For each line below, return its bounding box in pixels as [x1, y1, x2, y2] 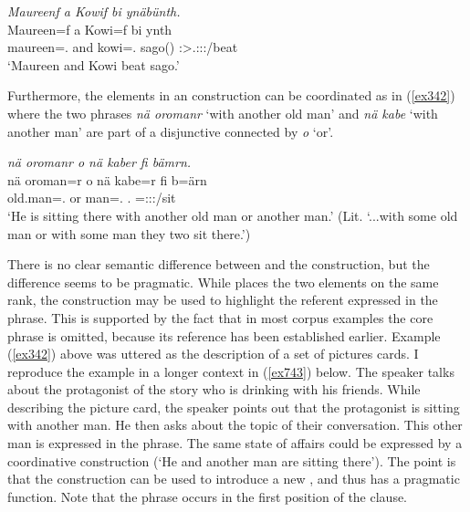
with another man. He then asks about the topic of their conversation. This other [7, 415, 463, 434]
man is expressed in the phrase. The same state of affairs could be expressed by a [7, 434, 463, 453]
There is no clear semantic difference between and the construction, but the [7, 255, 430, 274]
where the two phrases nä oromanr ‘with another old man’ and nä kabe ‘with [7, 103, 438, 122]
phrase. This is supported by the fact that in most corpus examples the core [7, 308, 433, 327]
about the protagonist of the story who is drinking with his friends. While [7, 380, 421, 399]
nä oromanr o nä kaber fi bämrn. [7, 152, 192, 172]
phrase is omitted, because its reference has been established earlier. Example [7, 326, 441, 345]
